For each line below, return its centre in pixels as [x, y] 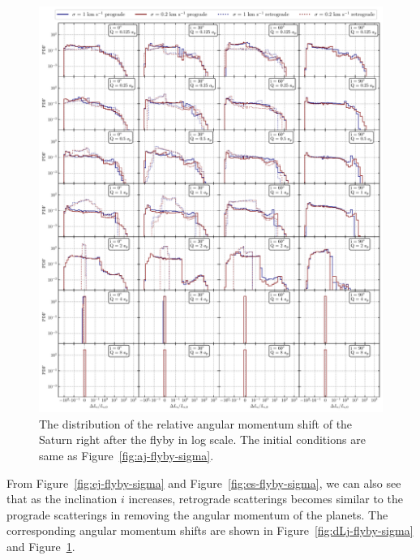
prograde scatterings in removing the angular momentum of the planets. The [197, 514]
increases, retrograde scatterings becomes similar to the [266, 499]
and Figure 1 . [41, 546]
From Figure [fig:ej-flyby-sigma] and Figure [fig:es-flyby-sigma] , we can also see [204, 482]
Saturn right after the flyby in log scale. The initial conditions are [202, 439]
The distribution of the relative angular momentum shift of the [196, 423]
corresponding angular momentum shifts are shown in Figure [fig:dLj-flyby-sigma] [210, 530]
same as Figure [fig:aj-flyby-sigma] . [126, 455]
